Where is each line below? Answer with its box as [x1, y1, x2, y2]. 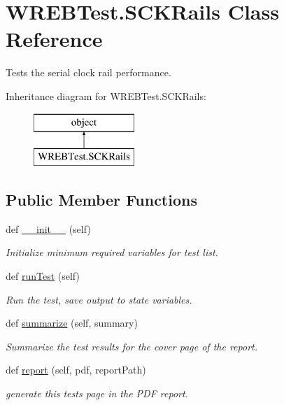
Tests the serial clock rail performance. [6, 65, 171, 80]
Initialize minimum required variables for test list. [6, 245, 218, 260]
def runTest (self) [6, 269, 80, 283]
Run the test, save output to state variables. [6, 292, 192, 306]
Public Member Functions [6, 189, 197, 211]
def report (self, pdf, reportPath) [6, 362, 146, 377]
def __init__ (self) [6, 221, 91, 236]
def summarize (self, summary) [6, 315, 138, 330]
